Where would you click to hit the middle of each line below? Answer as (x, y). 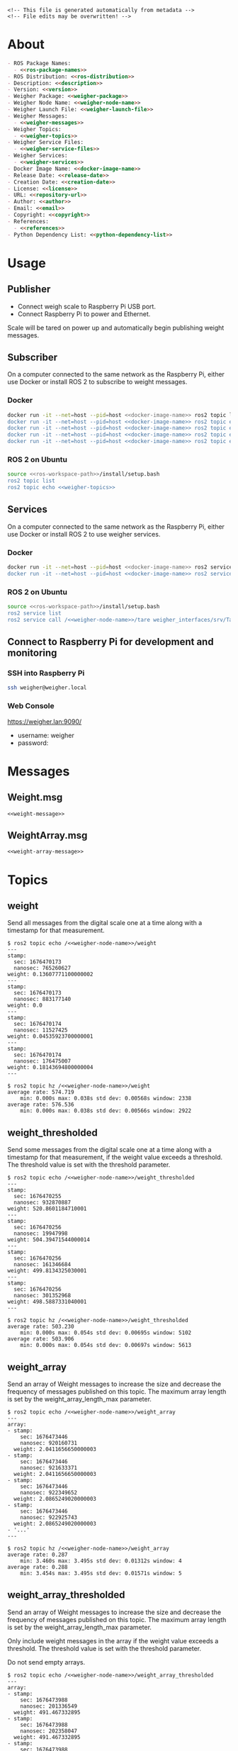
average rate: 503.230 (41, 1327)
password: (33, 743)
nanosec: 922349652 (49, 1493)
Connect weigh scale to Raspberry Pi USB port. (86, 306)
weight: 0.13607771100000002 (50, 975)
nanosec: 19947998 (41, 1233)
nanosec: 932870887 (42, 1203)
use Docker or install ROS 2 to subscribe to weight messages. (97, 382)
